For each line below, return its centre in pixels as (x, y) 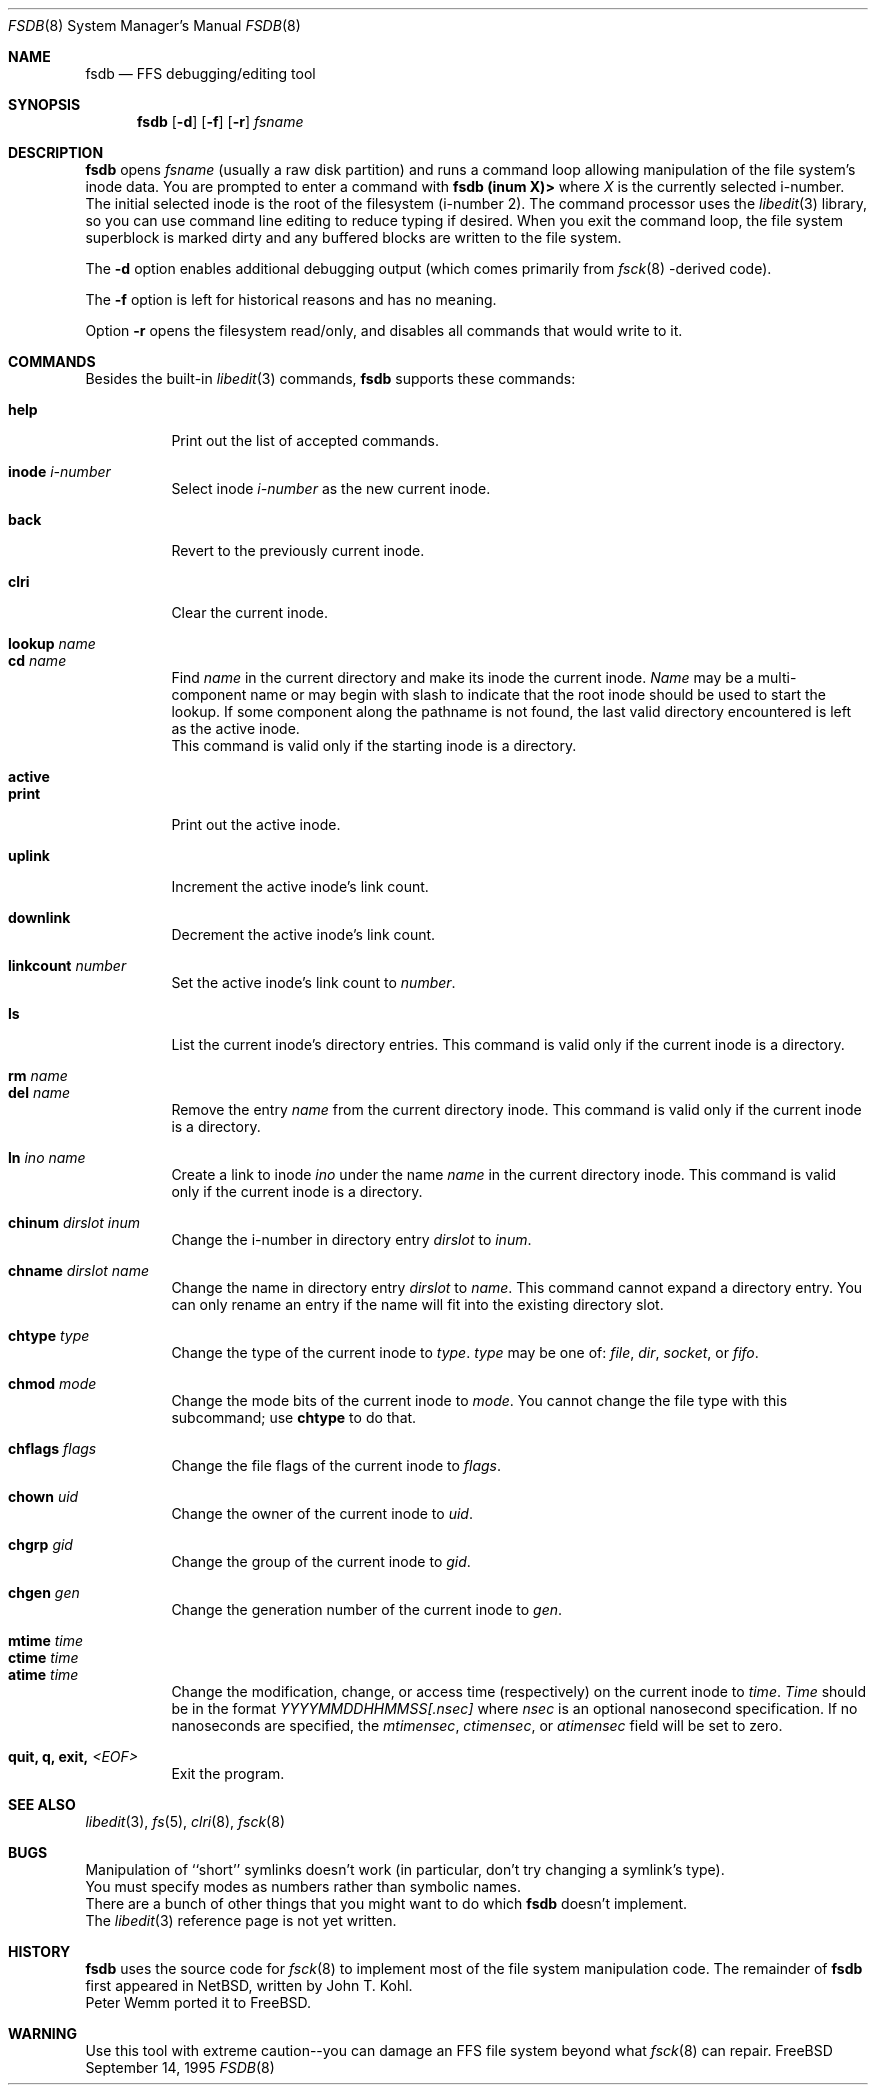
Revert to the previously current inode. (298, 550)
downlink (39, 917)
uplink (29, 855)
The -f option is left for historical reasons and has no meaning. (291, 299)
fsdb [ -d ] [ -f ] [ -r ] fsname (220, 121)
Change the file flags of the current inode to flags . (336, 1465)
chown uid (43, 1496)
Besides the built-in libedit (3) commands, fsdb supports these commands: (330, 378)
